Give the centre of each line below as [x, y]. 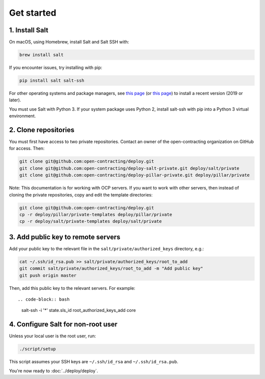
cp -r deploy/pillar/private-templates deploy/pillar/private [96, 214]
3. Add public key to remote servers [65, 237]
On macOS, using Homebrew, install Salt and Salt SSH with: [69, 42]
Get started [33, 13]
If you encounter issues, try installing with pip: [56, 68]
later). [15, 100]
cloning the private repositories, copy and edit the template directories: [81, 195]
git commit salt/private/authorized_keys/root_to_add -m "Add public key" [111, 269]
